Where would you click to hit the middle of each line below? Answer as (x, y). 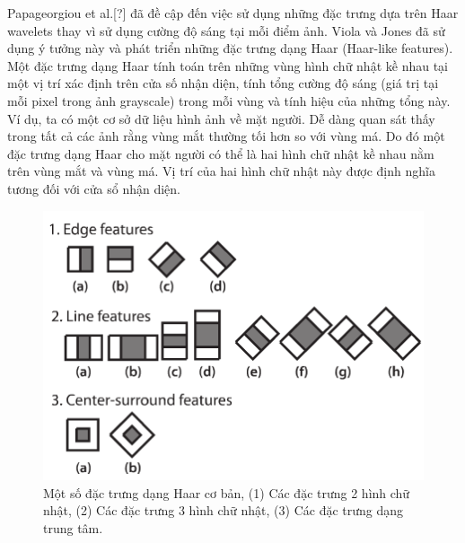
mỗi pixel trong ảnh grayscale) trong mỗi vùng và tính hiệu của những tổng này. (229, 100)
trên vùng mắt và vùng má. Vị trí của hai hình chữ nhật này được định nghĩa (221, 171)
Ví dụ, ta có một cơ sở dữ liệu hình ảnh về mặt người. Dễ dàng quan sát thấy (221, 118)
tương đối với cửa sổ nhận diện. (94, 188)
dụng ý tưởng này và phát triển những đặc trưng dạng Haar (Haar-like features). (230, 48)
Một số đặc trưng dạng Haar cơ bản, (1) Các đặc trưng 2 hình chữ (227, 492)
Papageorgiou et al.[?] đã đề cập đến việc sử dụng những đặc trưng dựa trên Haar (233, 13)
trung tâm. (73, 527)
